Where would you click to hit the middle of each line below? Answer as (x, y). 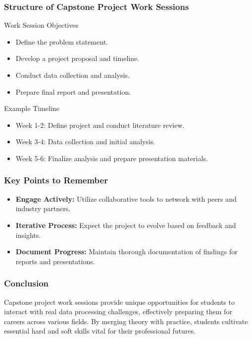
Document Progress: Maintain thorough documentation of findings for (126, 252)
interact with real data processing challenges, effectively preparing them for (118, 311)
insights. (28, 235)
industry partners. (43, 208)
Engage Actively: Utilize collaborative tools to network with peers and (126, 198)
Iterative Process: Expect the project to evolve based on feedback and (126, 225)
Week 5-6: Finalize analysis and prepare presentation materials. (112, 158)
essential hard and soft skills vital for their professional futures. (100, 331)
